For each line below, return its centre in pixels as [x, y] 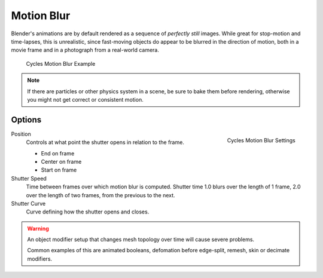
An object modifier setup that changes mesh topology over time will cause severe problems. [141, 240]
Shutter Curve [28, 203]
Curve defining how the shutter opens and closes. [88, 212]
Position [21, 134]
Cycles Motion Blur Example [61, 63]
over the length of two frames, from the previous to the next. [101, 195]
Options [26, 120]
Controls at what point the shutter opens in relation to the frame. [105, 142]
